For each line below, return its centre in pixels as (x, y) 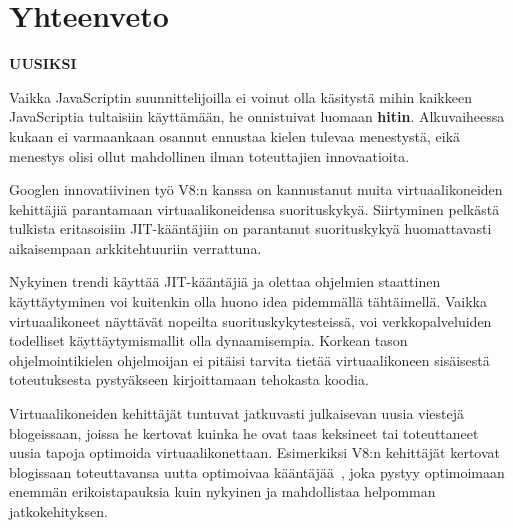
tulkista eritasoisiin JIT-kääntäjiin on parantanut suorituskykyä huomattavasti (250, 228)
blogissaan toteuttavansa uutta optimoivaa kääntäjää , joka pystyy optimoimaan (257, 471)
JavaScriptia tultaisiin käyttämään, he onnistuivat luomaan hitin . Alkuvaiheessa (257, 116)
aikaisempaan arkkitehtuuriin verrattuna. (135, 247)
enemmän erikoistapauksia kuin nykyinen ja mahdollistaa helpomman (222, 491)
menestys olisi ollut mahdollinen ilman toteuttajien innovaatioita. (209, 155)
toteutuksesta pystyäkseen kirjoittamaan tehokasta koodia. (189, 379)
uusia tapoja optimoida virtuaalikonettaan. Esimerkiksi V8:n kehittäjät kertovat (255, 452)
